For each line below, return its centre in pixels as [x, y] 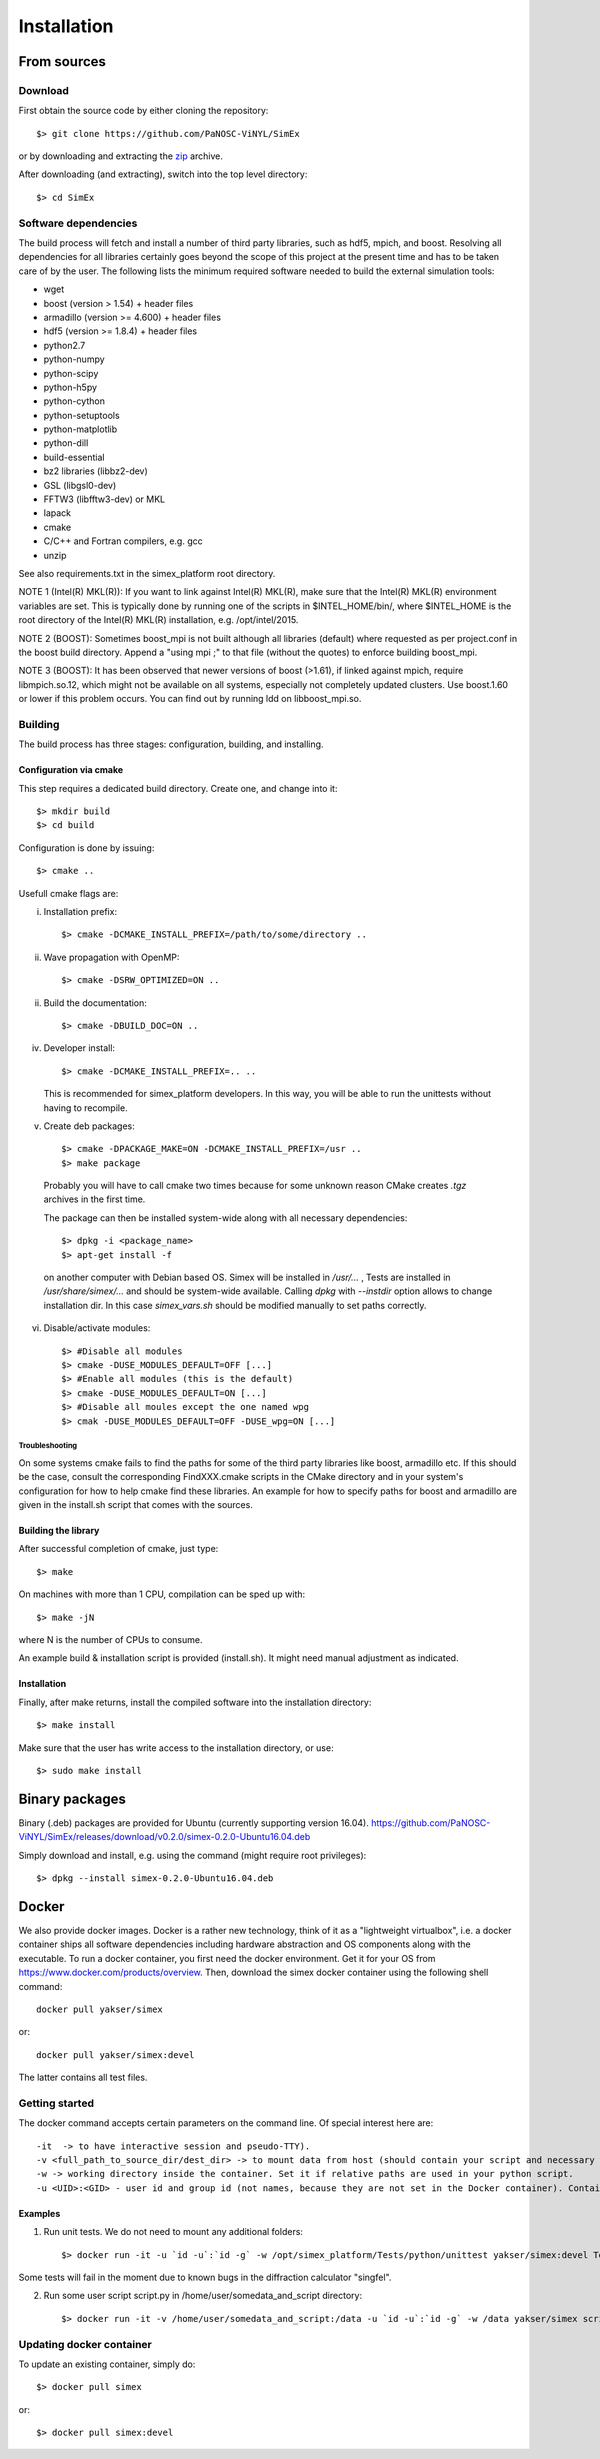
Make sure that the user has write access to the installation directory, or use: [176, 1747]
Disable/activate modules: [97, 1328]
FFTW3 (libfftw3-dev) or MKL [104, 499]
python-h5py [70, 387]
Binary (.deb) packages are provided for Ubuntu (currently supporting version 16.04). [193, 1822]
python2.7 [64, 345]
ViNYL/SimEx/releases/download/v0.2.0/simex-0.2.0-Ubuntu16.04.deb [164, 1837]
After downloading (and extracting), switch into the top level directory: [163, 174]
